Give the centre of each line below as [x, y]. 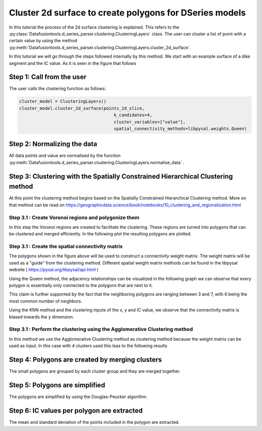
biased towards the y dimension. [41, 317]
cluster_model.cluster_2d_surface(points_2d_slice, [82, 108]
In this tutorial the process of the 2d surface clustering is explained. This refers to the [94, 27]
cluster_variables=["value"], [150, 122]
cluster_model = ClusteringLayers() [63, 101]
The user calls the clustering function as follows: [57, 89]
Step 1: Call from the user [48, 77]
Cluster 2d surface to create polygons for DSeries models [127, 13]
